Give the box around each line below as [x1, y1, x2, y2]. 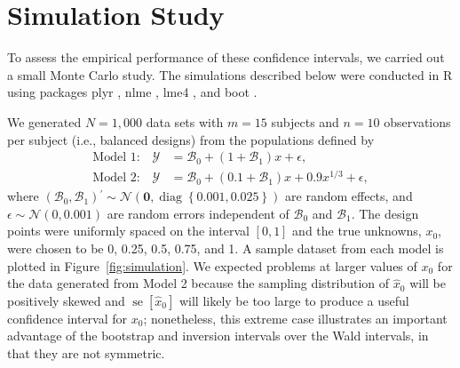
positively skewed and [7, 291, 125, 309]
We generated [7, 112, 82, 131]
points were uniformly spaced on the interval [7, 221, 250, 240]
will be [409, 274, 446, 292]
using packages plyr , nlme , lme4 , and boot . [7, 83, 258, 101]
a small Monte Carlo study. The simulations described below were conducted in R [7, 65, 453, 84]
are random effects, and [285, 187, 413, 205]
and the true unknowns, [292, 221, 422, 240]
